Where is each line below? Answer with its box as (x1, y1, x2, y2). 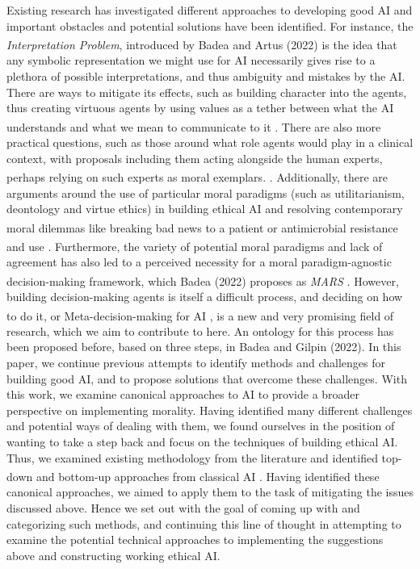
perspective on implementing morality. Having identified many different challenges (6, 401, 413, 418)
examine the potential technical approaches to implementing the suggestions (6, 531, 384, 548)
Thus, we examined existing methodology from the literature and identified (6, 449, 378, 466)
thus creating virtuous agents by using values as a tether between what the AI (6, 99, 394, 116)
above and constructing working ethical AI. (6, 546, 220, 563)
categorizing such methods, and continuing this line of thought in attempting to (6, 515, 401, 532)
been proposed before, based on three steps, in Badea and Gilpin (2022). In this (6, 338, 401, 355)
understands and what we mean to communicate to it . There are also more (6, 118, 381, 135)
